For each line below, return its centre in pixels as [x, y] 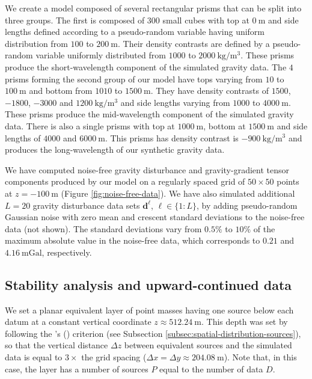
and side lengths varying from [175, 102]
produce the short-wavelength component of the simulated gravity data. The [146, 66]
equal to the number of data [211, 368]
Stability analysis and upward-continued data [148, 284]
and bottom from [61, 91]
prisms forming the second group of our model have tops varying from [134, 79]
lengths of [23, 137]
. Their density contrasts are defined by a [194, 43]
